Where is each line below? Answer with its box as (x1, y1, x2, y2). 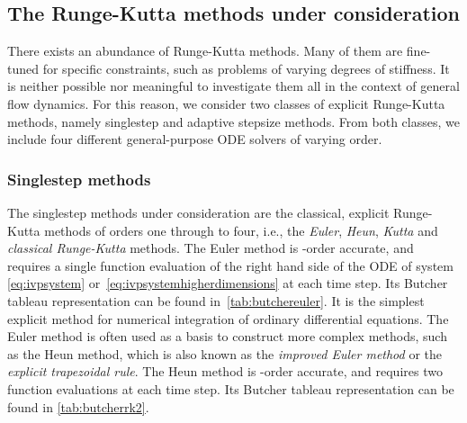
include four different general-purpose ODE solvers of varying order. (7, 130, 382, 148)
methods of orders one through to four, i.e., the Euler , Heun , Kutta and (44, 220, 438, 239)
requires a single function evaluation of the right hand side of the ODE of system (7, 256, 454, 274)
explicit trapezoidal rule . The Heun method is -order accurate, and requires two (7, 362, 443, 381)
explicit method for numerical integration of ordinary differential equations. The (7, 309, 449, 328)
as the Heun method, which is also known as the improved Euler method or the (7, 344, 442, 363)
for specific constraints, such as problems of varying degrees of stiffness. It (42, 58, 450, 77)
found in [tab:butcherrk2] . (7, 397, 149, 416)
